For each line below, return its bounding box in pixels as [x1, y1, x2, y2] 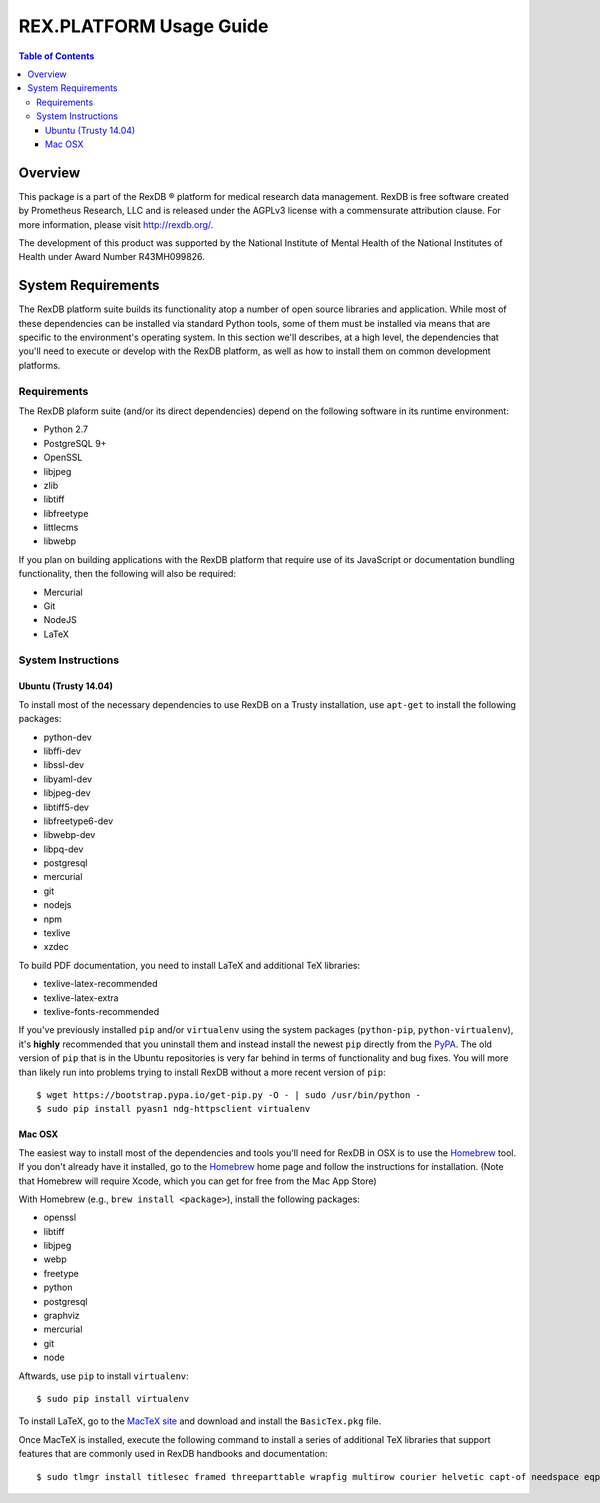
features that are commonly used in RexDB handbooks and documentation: [18, 1448, 328, 1460]
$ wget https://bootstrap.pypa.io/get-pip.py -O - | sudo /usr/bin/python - [36, 1089, 422, 1100]
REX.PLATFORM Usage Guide [18, 15, 269, 37]
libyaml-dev [43, 773, 93, 785]
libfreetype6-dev [43, 815, 114, 827]
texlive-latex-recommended [43, 978, 159, 990]
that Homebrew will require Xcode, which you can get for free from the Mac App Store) [18, 1175, 377, 1187]
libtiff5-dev [43, 801, 90, 813]
